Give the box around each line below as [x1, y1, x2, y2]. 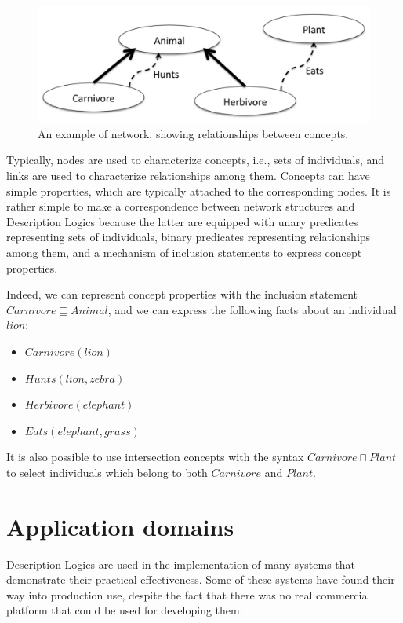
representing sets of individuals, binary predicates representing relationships [6, 229, 371, 245]
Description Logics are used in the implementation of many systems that [6, 555, 356, 572]
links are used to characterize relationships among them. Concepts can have [6, 167, 370, 184]
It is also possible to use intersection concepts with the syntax [6, 449, 304, 465]
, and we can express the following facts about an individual [107, 301, 397, 317]
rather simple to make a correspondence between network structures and [6, 198, 355, 214]
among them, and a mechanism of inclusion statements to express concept [6, 244, 362, 260]
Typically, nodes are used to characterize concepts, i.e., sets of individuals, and [6, 152, 385, 168]
